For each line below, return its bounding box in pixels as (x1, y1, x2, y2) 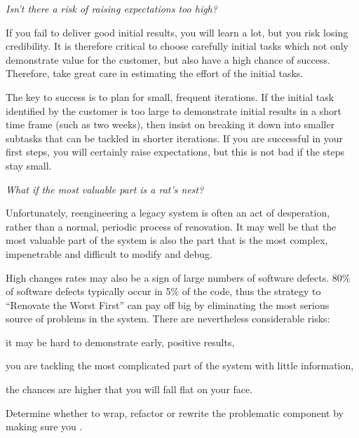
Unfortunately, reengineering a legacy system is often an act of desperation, (6, 205, 330, 220)
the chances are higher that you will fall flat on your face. (6, 382, 253, 397)
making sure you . (6, 419, 83, 434)
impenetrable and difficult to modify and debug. (6, 246, 212, 261)
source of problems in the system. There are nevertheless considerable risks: (6, 311, 330, 326)
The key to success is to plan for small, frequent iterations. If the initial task (6, 89, 334, 104)
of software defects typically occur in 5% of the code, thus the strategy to (6, 284, 321, 299)
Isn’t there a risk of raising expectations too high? (6, 1, 217, 15)
